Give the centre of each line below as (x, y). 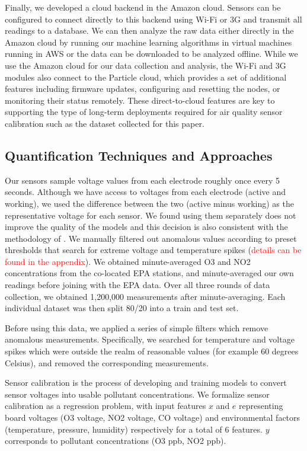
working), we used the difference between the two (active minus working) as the (149, 203)
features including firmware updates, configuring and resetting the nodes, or (143, 89)
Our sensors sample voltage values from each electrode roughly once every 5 (143, 180)
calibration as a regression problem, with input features (105, 406)
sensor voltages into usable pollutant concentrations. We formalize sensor (137, 394)
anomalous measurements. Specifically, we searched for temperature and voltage (150, 339)
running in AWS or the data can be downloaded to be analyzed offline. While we (151, 54)
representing (261, 406)
